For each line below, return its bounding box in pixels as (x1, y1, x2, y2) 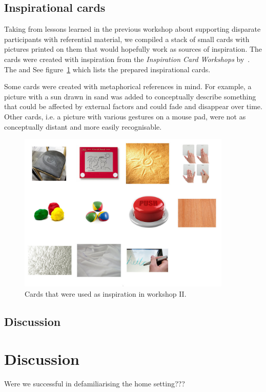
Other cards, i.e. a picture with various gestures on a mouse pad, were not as (4, 111, 246, 121)
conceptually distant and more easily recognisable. (4, 121, 162, 132)
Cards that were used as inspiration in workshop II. (25, 288, 187, 299)
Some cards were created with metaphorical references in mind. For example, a (4, 81, 252, 92)
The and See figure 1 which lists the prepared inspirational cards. (4, 64, 211, 74)
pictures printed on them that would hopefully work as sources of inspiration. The (4, 44, 262, 54)
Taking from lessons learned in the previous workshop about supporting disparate (4, 24, 261, 34)
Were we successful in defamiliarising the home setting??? (4, 378, 185, 389)
